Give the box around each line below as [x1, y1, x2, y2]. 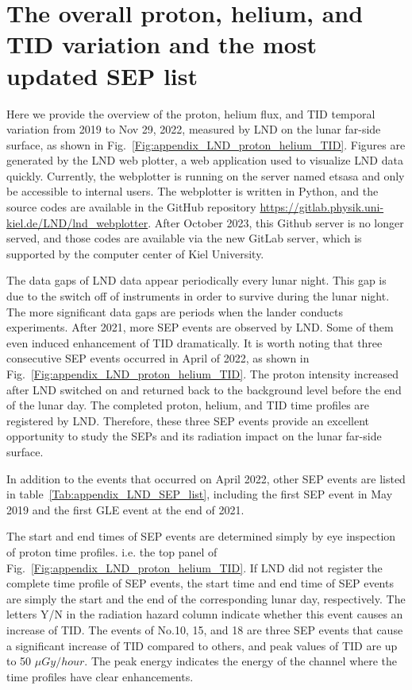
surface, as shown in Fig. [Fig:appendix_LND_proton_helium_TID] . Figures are [6, 136, 406, 153]
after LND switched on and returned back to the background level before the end [6, 381, 402, 397]
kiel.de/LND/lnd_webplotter [6, 214, 148, 231]
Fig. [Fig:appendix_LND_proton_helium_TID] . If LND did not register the [6, 559, 383, 576]
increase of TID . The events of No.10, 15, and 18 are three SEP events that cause [6, 621, 403, 638]
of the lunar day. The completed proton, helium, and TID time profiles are [6, 397, 370, 413]
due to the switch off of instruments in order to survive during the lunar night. [6, 288, 390, 304]
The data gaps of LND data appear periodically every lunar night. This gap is [6, 272, 387, 289]
